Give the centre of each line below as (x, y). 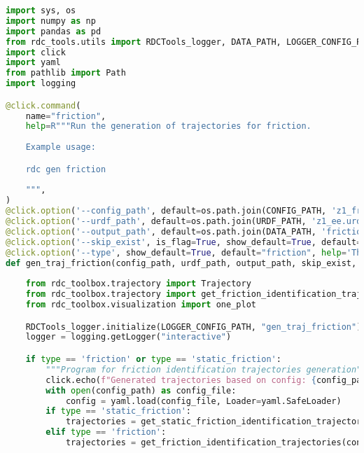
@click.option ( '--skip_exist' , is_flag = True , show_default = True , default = (184, 242)
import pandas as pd (54, 31)
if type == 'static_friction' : (118, 411)
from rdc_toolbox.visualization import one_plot (141, 305)
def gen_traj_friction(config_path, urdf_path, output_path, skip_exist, (181, 263)
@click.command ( (43, 105)
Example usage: (61, 147)
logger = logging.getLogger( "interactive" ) (128, 337)
